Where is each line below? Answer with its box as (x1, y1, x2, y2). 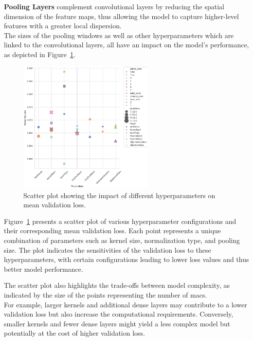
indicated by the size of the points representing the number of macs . (4, 290, 207, 300)
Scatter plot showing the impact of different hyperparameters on (23, 190, 216, 200)
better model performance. (4, 263, 83, 274)
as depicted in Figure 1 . (4, 49, 75, 59)
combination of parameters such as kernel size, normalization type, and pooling (4, 235, 240, 245)
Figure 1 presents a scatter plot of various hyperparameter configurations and (4, 216, 236, 226)
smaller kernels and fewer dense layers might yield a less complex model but (4, 318, 231, 328)
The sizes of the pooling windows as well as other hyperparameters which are (4, 30, 234, 40)
